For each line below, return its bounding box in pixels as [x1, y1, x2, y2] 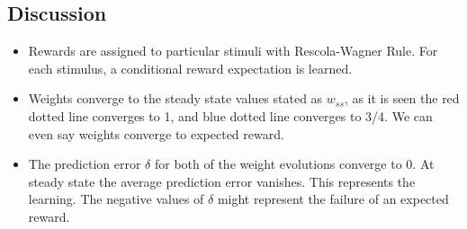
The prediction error [28, 154, 141, 173]
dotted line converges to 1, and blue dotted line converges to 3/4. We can [28, 106, 433, 125]
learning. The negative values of [28, 189, 204, 208]
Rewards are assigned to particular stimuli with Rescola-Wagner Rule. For [28, 41, 438, 60]
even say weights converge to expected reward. [28, 124, 284, 143]
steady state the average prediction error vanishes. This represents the [28, 172, 416, 190]
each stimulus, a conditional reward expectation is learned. [28, 58, 353, 77]
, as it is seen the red [344, 89, 460, 108]
